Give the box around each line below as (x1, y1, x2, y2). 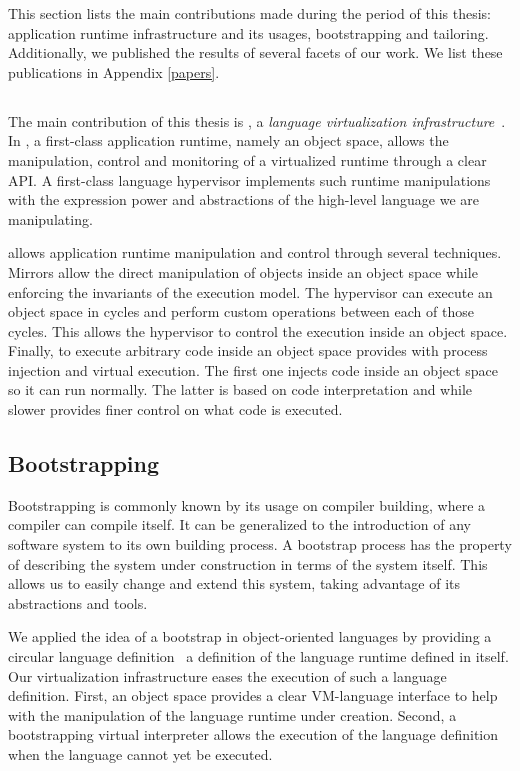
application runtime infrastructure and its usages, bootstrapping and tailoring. (8, 22, 489, 43)
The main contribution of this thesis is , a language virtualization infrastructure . (8, 110, 506, 131)
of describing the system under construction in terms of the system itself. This (8, 553, 488, 574)
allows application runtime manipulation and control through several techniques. (8, 242, 502, 263)
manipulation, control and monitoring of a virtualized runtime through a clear (8, 149, 487, 170)
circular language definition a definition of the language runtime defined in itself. (8, 646, 509, 667)
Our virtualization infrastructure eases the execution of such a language (8, 665, 447, 686)
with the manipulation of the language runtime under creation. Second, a (8, 704, 457, 725)
